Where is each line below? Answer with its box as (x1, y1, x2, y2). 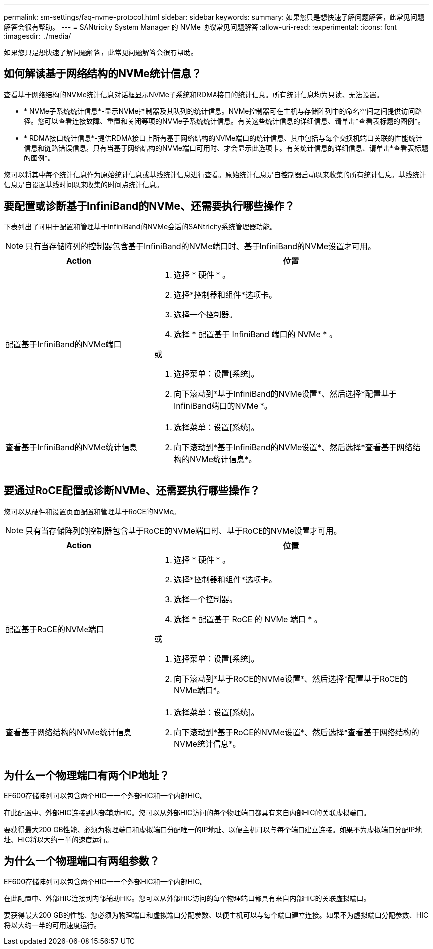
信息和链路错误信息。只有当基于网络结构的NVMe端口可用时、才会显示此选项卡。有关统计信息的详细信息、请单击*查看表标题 (24, 143, 429, 152)
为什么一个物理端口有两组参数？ (4, 854, 160, 867)
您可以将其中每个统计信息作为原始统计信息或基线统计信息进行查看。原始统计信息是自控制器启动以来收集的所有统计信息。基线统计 (4, 170, 426, 179)
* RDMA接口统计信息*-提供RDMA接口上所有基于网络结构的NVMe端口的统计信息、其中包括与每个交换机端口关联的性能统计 (24, 133, 423, 142)
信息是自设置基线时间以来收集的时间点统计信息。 (4, 180, 163, 189)
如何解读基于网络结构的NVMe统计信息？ (4, 67, 202, 80)
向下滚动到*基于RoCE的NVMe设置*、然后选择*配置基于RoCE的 (173, 673, 408, 684)
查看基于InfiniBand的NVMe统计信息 (5, 442, 137, 452)
